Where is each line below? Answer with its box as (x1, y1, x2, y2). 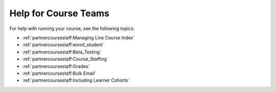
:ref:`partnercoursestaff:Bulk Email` (22, 70, 97, 76)
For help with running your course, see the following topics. (9, 25, 135, 32)
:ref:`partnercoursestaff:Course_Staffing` (22, 56, 108, 62)
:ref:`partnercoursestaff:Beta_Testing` (22, 49, 102, 55)
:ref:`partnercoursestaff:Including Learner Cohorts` (22, 77, 130, 83)
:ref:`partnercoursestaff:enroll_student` (22, 42, 104, 48)
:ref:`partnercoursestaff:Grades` (22, 63, 90, 69)
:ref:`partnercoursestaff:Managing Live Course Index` (22, 35, 135, 41)
